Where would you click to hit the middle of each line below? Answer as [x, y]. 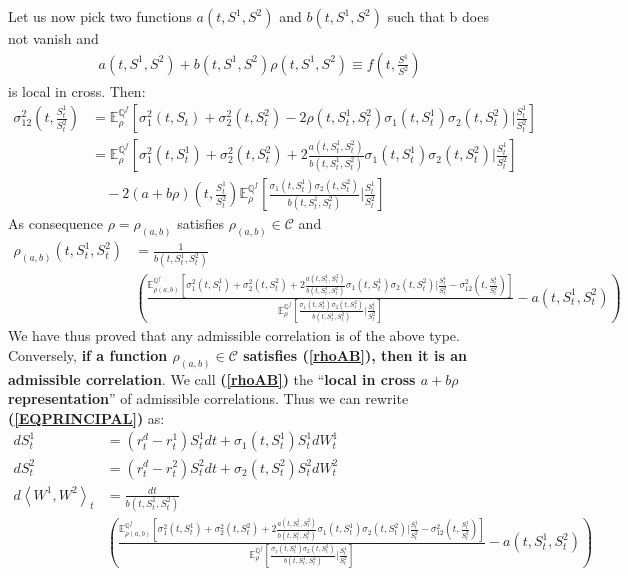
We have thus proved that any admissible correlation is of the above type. [234, 335]
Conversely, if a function [88, 354]
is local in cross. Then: [77, 90]
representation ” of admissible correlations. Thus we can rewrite [208, 398]
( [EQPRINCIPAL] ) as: [86, 417]
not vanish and [53, 38]
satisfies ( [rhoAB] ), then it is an [355, 354]
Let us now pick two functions [100, 16]
